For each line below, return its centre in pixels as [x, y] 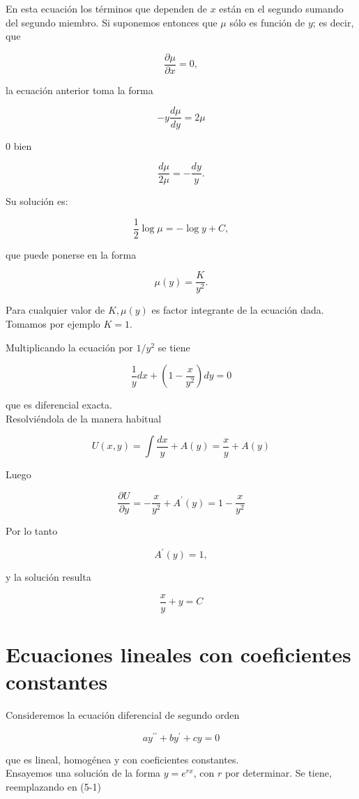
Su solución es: [37, 201]
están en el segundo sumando [281, 8]
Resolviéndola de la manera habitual [84, 418]
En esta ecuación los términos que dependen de [107, 8]
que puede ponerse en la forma [71, 254]
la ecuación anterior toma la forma [79, 90]
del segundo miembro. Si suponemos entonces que [112, 22]
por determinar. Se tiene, [278, 773]
